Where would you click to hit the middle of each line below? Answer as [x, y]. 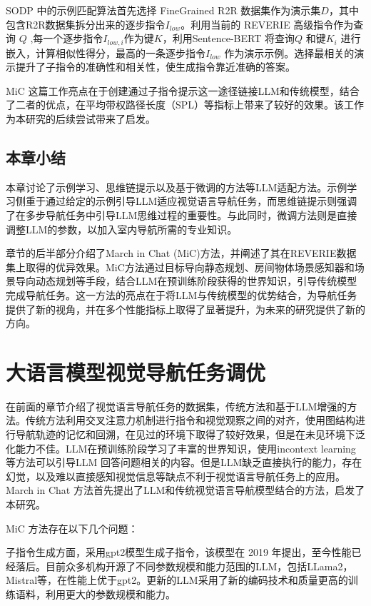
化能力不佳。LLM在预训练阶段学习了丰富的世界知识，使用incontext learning [181, 448]
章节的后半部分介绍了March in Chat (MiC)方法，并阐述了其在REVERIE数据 [181, 253]
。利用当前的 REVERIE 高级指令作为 [267, 24]
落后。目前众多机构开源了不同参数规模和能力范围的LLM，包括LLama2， [184, 566]
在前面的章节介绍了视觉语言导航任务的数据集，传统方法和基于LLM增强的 [177, 406]
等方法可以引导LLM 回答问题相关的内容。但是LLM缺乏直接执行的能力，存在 [184, 462]
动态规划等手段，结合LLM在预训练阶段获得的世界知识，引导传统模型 [196, 281]
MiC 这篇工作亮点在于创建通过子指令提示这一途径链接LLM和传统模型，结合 [183, 90]
